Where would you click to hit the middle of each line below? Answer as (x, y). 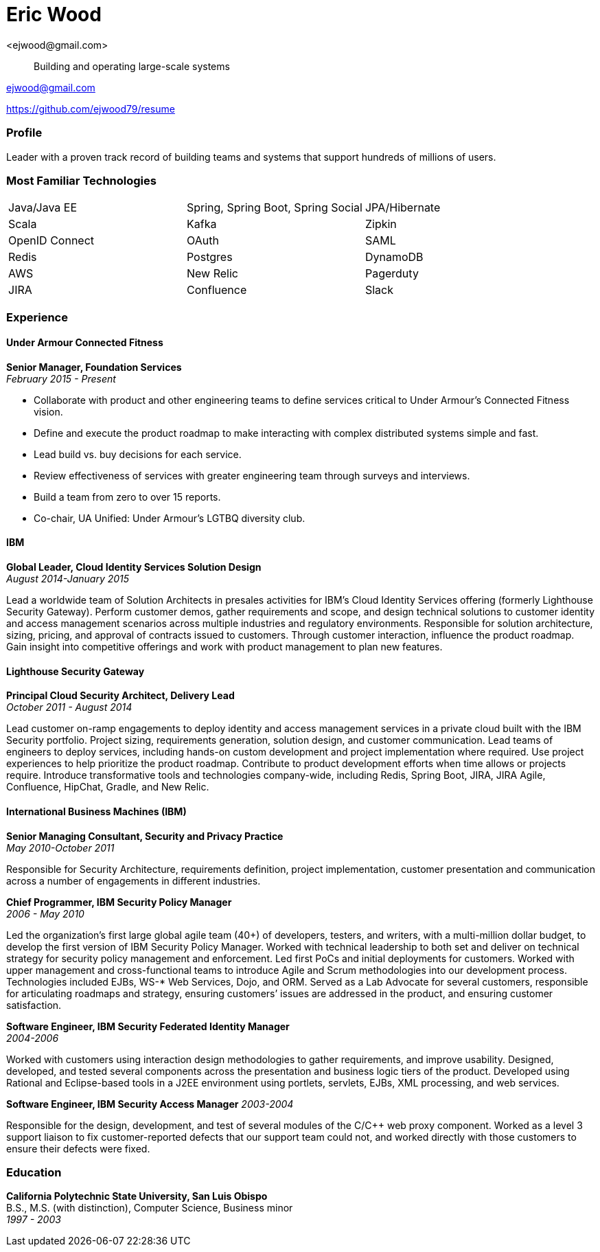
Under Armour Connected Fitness (85, 343)
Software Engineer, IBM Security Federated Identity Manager (148, 1026)
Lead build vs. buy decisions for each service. (138, 454)
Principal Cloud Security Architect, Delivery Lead (120, 696)
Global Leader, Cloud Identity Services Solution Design (134, 567)
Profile (24, 133)
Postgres (209, 257)
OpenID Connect (51, 241)
